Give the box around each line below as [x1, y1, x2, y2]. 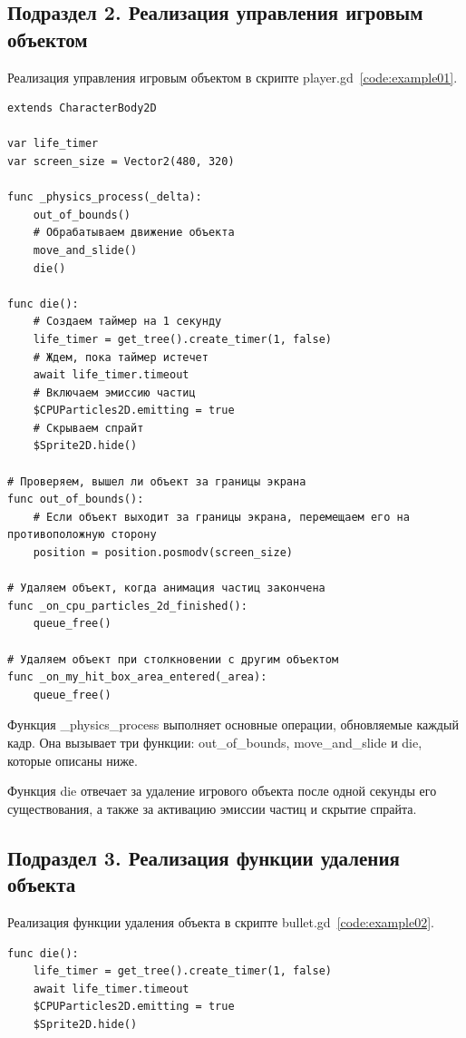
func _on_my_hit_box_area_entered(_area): [7, 671, 267, 684]
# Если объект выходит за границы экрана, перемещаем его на [33, 510, 410, 524]
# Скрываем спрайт [33, 421, 144, 435]
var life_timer [7, 137, 99, 151]
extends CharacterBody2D [7, 102, 157, 115]
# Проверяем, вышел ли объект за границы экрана [7, 475, 306, 488]
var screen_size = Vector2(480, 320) [7, 154, 235, 168]
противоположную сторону [7, 528, 157, 542]
